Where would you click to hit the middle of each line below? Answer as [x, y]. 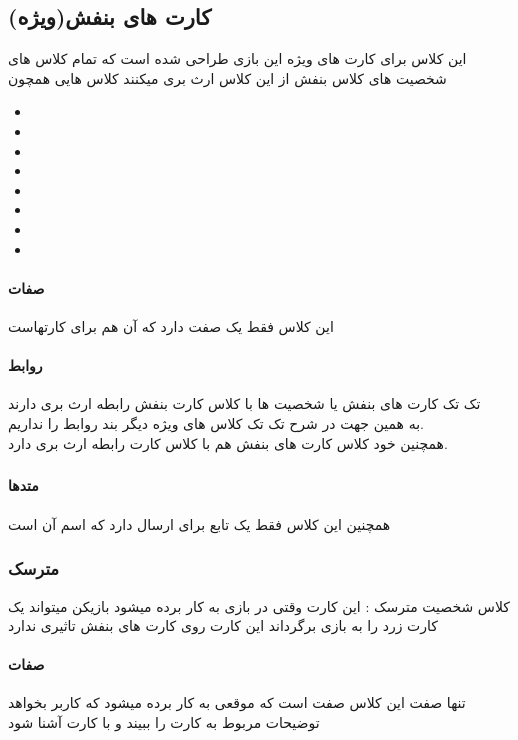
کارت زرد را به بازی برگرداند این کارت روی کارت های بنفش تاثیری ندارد [223, 625]
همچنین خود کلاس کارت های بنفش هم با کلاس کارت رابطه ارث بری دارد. [228, 442]
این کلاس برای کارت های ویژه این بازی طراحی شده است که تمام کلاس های [237, 58]
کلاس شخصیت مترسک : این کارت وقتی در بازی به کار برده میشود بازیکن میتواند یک [259, 605]
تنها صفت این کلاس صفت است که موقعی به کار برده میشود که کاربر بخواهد [237, 702]
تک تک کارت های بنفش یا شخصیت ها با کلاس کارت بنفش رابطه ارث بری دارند [244, 403]
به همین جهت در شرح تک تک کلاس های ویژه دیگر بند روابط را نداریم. [216, 422]
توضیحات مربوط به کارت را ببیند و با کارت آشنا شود [164, 722]
